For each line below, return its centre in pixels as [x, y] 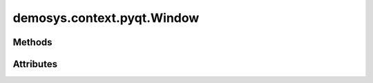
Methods [32, 42]
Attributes [35, 64]
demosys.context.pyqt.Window [106, 18]
